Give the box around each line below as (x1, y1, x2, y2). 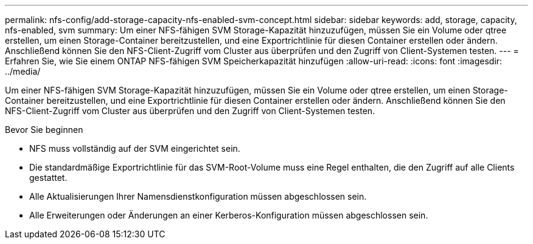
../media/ (5, 66, 41, 76)
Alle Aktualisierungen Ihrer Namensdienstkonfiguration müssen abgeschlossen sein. (29, 191, 367, 202)
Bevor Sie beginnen (5, 124, 83, 135)
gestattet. (29, 172, 68, 183)
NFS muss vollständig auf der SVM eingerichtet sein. (29, 143, 240, 154)
